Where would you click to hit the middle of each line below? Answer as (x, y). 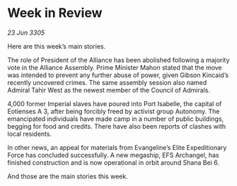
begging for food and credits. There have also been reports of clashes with (117, 126)
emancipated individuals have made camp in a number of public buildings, (116, 119)
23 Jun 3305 (26, 33)
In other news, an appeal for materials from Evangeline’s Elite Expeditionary (117, 147)
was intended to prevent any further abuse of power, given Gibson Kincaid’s (118, 75)
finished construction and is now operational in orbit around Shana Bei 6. (113, 162)
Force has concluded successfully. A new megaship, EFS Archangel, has (113, 155)
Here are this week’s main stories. (57, 46)
